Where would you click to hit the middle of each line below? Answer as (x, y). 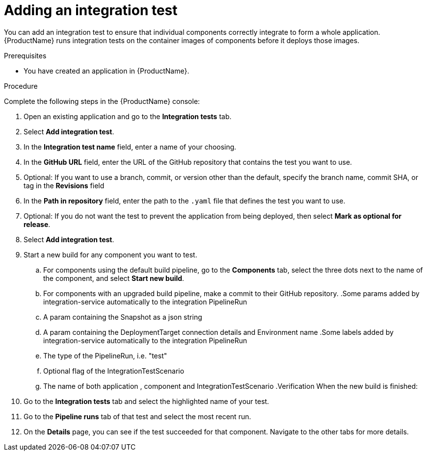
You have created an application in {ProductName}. (107, 71)
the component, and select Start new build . (114, 278)
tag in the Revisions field (64, 185)
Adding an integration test (91, 10)
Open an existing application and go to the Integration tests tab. (128, 116)
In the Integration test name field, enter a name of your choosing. (130, 147)
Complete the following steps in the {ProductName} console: (102, 101)
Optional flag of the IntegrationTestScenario (114, 371)
